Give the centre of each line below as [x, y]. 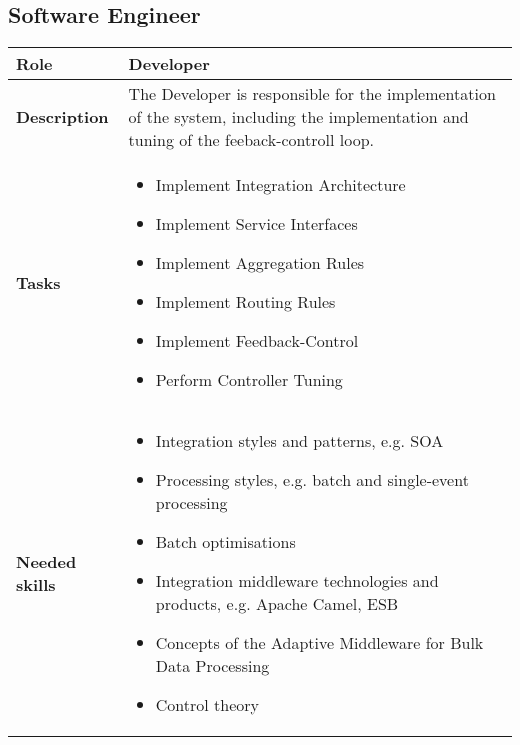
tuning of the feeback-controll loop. [251, 140]
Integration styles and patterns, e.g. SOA [299, 441]
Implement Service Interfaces [256, 224]
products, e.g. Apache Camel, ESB [277, 604]
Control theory [207, 705]
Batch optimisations [225, 542]
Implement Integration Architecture [280, 185]
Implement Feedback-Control [257, 341]
